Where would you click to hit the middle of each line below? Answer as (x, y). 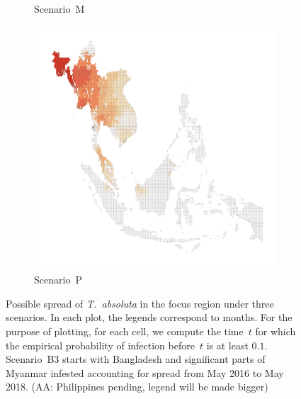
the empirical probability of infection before (100, 345)
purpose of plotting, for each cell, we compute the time (125, 331)
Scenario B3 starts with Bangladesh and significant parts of (136, 359)
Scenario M (59, 9)
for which (276, 331)
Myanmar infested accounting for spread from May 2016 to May (145, 372)
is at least (227, 345)
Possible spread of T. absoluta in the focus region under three (140, 303)
